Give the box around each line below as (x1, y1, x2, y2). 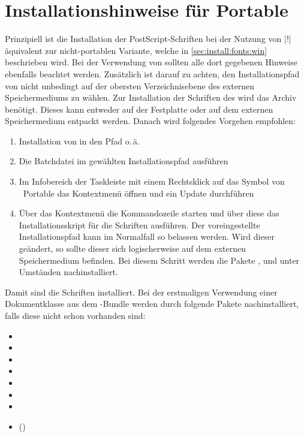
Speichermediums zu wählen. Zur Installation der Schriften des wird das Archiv (5, 91, 297, 104)
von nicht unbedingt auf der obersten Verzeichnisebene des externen (5, 79, 255, 92)
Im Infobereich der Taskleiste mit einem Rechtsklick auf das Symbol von (19, 175, 285, 188)
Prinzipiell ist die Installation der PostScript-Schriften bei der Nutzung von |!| (5, 32, 291, 45)
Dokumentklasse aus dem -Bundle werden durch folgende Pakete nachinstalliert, (5, 297, 299, 310)
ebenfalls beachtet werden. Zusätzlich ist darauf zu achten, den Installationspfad (5, 67, 300, 80)
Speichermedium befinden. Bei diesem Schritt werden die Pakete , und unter (19, 254, 300, 266)
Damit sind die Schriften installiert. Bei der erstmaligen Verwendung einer (5, 285, 278, 298)
